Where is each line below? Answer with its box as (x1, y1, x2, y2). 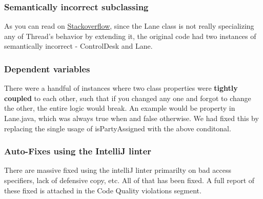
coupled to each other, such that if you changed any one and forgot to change (4, 92, 251, 103)
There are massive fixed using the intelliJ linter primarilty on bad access (4, 165, 231, 175)
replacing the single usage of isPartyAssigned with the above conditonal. (4, 123, 231, 133)
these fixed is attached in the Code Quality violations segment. (4, 185, 201, 195)
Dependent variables (4, 62, 90, 75)
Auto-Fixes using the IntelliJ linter (4, 145, 152, 157)
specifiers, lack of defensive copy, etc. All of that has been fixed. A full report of (4, 175, 255, 185)
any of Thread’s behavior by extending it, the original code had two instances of (4, 30, 256, 41)
